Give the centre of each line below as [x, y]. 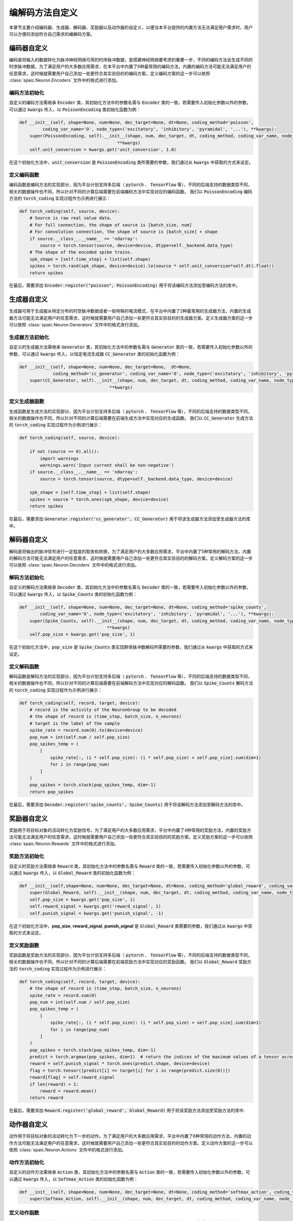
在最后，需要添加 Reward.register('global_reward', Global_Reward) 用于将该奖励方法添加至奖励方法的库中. [127, 1111]
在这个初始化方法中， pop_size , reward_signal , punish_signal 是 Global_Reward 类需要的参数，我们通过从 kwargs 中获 [131, 926]
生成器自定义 [28, 300]
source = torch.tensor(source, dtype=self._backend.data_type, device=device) [136, 479]
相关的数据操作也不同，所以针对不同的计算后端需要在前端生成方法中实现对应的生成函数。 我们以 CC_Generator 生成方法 [131, 418]
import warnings [59, 458]
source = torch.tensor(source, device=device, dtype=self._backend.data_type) [136, 245]
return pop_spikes [52, 792]
